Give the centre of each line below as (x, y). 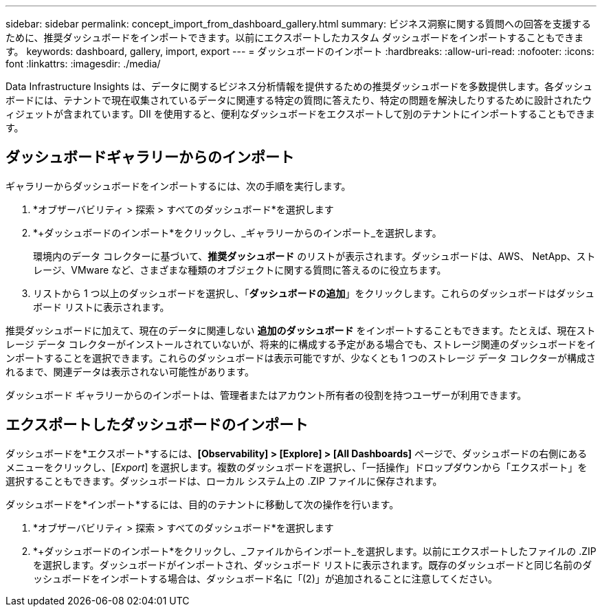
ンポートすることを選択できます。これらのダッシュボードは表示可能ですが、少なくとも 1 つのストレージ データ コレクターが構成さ (301, 358)
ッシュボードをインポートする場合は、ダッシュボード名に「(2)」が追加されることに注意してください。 (265, 578)
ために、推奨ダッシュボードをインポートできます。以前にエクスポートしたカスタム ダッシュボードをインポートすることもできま (295, 37)
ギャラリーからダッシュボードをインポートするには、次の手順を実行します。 (178, 186)
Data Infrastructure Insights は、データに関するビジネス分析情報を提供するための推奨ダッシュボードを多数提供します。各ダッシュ (299, 86)
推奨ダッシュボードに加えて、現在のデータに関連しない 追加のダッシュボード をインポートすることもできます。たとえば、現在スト (301, 330)
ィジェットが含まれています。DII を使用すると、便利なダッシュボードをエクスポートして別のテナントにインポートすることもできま (300, 114)
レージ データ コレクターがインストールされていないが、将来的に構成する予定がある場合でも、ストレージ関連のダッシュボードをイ (301, 344)
